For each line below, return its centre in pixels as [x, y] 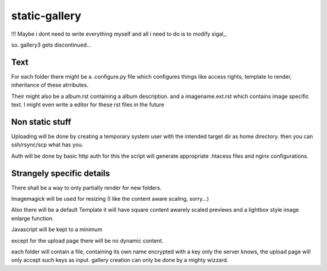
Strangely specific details [61, 173]
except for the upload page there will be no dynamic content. [87, 240]
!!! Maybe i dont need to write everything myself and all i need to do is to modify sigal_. [119, 34]
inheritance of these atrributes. [50, 85]
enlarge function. [32, 218]
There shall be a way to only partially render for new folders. [86, 188]
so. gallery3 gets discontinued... [51, 45]
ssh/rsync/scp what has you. [47, 145]
